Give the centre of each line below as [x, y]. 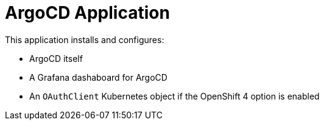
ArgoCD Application [87, 13]
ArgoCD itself [56, 58]
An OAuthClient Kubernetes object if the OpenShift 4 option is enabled [174, 96]
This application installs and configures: [85, 39]
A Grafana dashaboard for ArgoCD [98, 77]
